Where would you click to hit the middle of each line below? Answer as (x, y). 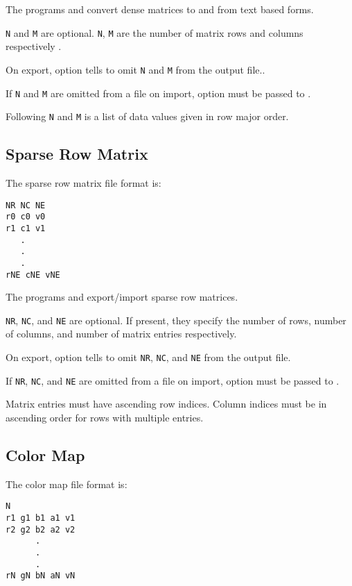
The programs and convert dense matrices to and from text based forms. (160, 9)
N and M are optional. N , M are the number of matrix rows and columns (155, 32)
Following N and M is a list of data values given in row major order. (147, 116)
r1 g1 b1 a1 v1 (41, 518)
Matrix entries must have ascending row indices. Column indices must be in (166, 404)
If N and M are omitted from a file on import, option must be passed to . (158, 93)
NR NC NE (26, 205)
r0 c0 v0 (26, 217)
